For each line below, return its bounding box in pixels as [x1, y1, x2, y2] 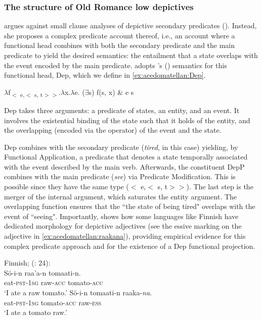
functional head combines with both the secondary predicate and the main [4, 40, 235, 50]
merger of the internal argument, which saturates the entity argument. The [4, 191, 237, 201]
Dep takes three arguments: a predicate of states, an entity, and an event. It [4, 104, 240, 115]
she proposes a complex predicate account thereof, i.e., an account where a [4, 30, 235, 40]
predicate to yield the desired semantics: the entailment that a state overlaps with [4, 50, 258, 60]
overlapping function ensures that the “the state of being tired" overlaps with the [4, 201, 255, 211]
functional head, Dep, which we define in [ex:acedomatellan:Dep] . [4, 70, 206, 80]
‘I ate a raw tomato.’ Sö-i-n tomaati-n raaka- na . [4, 287, 152, 297]
